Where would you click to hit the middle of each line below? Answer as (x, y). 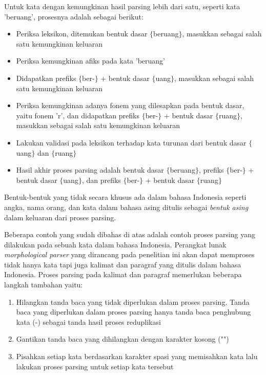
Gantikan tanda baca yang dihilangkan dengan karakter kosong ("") (122, 339)
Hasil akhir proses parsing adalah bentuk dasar (90, 170)
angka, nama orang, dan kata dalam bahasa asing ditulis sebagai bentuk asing (126, 207)
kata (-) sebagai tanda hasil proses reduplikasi (88, 321)
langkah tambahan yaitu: (44, 285)
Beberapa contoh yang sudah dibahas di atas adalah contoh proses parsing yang (130, 234)
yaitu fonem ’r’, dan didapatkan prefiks (78, 115)
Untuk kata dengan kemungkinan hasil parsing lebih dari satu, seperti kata (122, 6)
